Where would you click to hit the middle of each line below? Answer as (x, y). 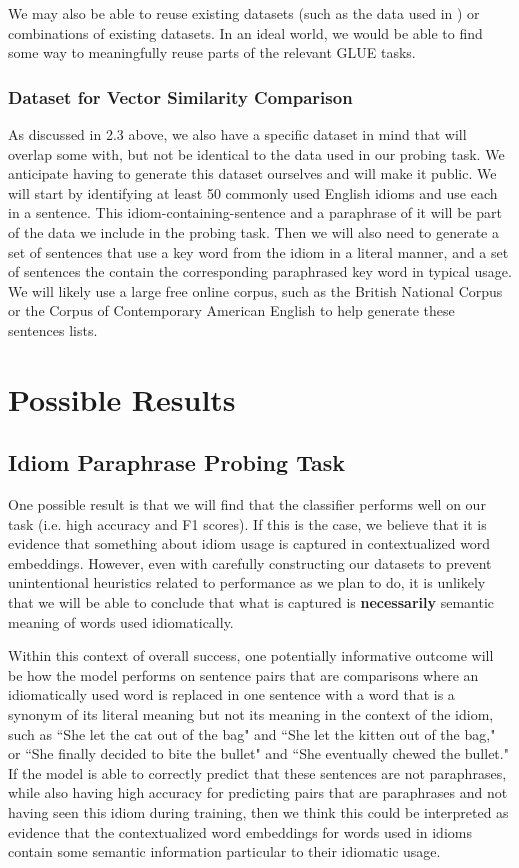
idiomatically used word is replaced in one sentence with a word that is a (231, 694)
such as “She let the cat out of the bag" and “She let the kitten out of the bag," (252, 733)
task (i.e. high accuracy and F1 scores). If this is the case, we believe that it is (247, 523)
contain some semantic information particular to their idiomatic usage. (224, 851)
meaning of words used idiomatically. (121, 621)
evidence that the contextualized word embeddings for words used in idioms (240, 831)
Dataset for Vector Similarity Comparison (180, 96)
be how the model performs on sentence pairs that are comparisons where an (243, 674)
